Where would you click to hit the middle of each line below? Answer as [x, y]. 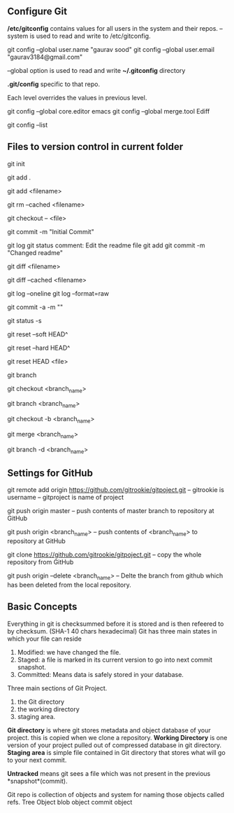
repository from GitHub [41, 562]
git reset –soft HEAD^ [38, 334]
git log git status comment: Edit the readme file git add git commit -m [106, 245]
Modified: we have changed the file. [69, 652]
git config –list [28, 125]
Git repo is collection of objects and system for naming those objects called [116, 794]
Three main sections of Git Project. [57, 688]
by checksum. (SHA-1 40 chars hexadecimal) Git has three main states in [112, 631]
